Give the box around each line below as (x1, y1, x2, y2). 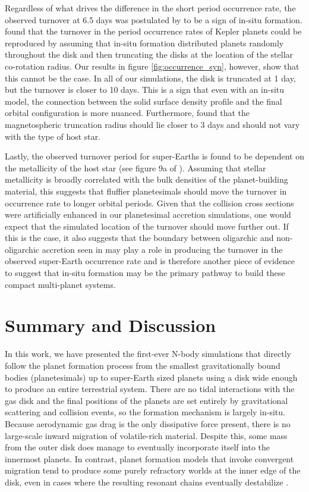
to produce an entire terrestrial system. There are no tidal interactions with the (5, 383, 295, 395)
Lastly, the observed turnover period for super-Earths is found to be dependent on (5, 150, 304, 162)
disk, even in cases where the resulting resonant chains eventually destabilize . (5, 475, 289, 488)
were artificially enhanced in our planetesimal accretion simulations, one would (5, 208, 291, 221)
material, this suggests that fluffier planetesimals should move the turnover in (5, 184, 287, 197)
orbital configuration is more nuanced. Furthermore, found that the (5, 106, 250, 119)
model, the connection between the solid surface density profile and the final (5, 95, 282, 107)
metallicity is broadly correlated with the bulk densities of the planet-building (5, 173, 288, 186)
